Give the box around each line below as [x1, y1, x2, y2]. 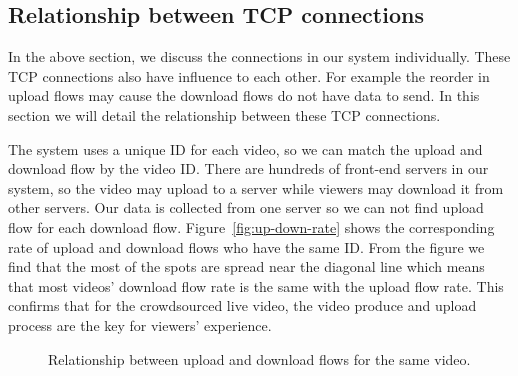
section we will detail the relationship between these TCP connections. [8, 104, 441, 125]
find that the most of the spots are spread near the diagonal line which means [8, 256, 485, 277]
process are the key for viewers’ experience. [8, 314, 272, 335]
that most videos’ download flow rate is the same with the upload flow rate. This [8, 275, 504, 296]
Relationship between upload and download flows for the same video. [48, 348, 471, 369]
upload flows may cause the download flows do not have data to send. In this [8, 85, 480, 106]
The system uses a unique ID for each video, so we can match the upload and [8, 138, 483, 159]
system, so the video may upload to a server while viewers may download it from [8, 177, 504, 198]
